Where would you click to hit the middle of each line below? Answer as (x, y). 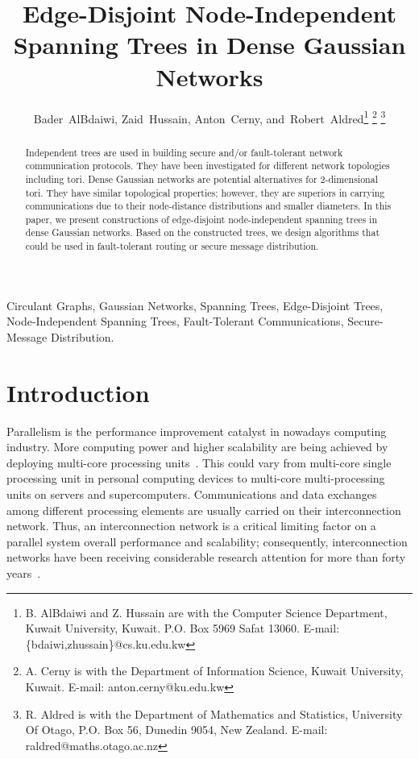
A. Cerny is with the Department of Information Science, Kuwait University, (214, 671)
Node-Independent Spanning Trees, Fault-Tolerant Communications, (175, 321)
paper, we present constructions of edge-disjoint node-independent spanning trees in (201, 219)
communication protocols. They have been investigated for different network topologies (207, 166)
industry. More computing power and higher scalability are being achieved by (197, 447)
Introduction (78, 392)
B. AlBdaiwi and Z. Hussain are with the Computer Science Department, (206, 612)
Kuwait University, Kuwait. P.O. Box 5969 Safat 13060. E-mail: (183, 628)
